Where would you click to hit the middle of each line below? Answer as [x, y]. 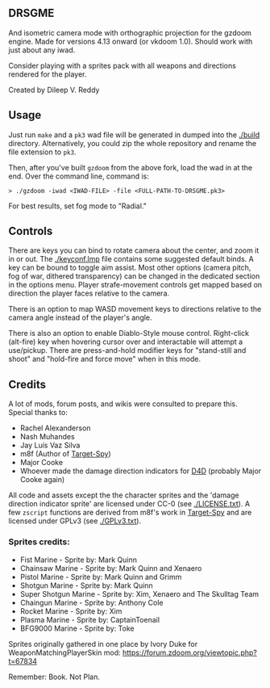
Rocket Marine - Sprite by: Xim [71, 611]
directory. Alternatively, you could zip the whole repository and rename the [133, 143]
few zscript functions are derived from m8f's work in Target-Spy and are [130, 513]
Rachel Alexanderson [55, 428]
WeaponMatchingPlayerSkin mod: [64, 652]
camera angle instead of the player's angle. [80, 317]
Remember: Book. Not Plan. [54, 677]
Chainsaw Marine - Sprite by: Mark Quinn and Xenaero [111, 568]
